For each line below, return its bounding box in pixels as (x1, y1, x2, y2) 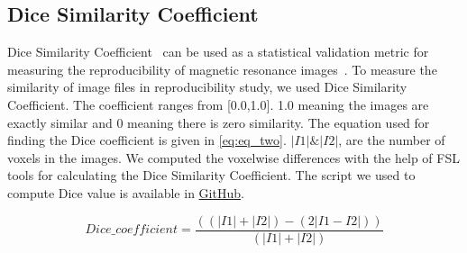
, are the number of (338, 131, 445, 149)
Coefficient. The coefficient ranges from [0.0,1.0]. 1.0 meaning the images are (7, 95, 429, 113)
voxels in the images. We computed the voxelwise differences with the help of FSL (7, 148, 460, 167)
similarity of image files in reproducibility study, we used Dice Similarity (7, 77, 407, 96)
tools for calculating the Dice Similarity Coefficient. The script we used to (7, 166, 416, 185)
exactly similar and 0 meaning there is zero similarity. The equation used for (7, 113, 430, 131)
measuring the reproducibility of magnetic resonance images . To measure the (7, 59, 437, 78)
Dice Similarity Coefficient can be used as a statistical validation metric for (7, 42, 429, 61)
